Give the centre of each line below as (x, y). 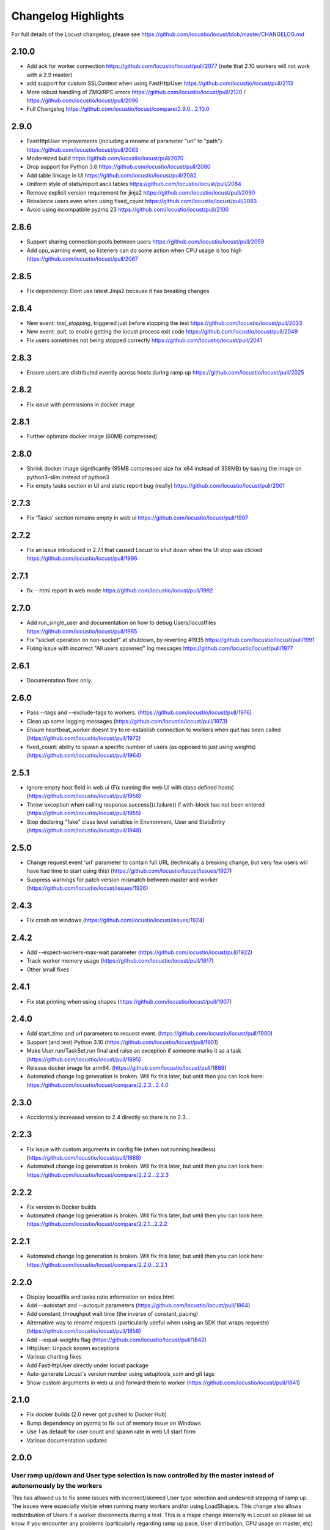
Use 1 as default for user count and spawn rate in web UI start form (111, 1431)
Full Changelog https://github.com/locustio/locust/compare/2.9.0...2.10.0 (118, 109)
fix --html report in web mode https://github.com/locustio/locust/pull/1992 (120, 591)
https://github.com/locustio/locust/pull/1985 (82, 631)
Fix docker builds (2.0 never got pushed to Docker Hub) (97, 1414)
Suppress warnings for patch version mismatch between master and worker (122, 879)
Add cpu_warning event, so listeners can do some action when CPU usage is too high (134, 250)
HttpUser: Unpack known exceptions (73, 1348)
